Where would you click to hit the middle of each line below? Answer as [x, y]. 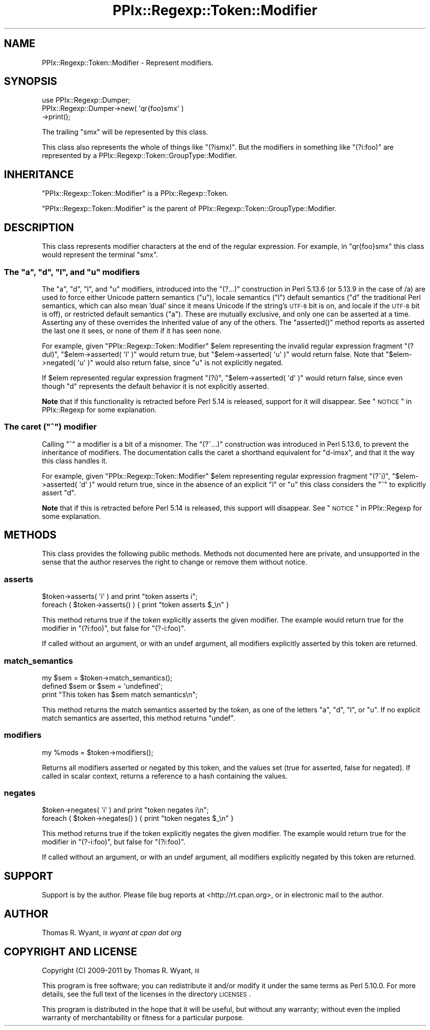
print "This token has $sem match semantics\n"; [120, 694]
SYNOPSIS [31, 81]
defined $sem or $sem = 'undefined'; [102, 686]
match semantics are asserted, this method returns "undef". [139, 718]
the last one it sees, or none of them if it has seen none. [132, 330]
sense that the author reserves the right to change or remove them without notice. [175, 562]
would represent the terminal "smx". [100, 255]
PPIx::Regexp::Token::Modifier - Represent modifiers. [128, 62]
